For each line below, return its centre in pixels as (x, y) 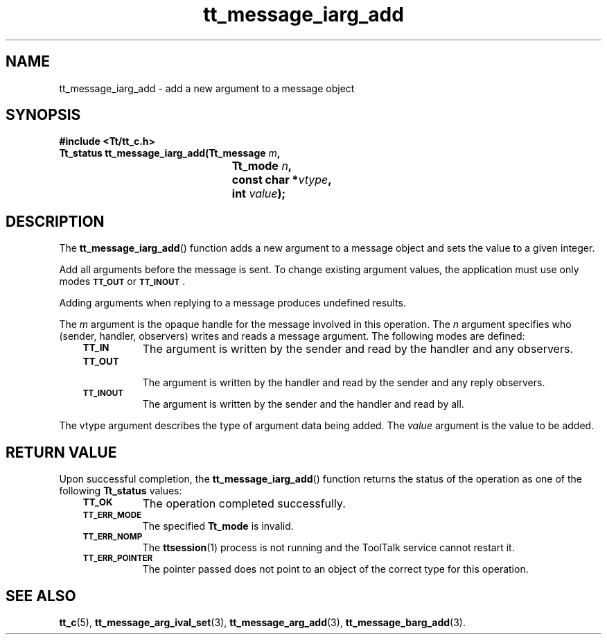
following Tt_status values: (121, 491)
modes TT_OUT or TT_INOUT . (122, 282)
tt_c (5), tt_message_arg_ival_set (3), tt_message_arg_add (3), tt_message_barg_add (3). (262, 622)
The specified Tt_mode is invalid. (218, 526)
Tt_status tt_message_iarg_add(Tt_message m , (170, 153)
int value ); (259, 194)
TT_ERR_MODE (112, 516)
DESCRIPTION (55, 221)
